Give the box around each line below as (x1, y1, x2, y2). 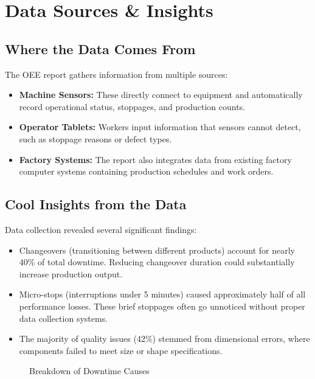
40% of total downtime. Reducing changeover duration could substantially (19, 256, 295, 268)
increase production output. (19, 267, 123, 280)
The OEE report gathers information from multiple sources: (5, 68, 228, 80)
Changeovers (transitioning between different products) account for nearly (19, 243, 295, 256)
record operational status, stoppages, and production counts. (19, 100, 245, 113)
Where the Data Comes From (5, 39, 196, 58)
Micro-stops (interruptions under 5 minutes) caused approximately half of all (19, 288, 306, 301)
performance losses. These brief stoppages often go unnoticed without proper (19, 299, 305, 312)
